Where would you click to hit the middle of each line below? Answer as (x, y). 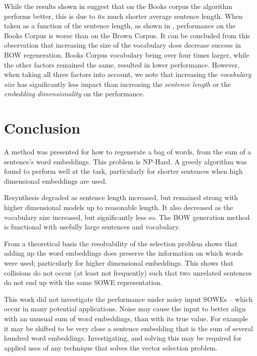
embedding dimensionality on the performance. (74, 94)
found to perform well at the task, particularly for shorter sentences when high (124, 171)
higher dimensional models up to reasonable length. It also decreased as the (119, 207)
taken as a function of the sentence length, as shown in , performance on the (120, 26)
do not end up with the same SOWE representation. (83, 282)
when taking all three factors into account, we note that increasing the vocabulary (128, 74)
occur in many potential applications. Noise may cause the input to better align (125, 309)
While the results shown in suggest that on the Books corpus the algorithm (118, 6)
